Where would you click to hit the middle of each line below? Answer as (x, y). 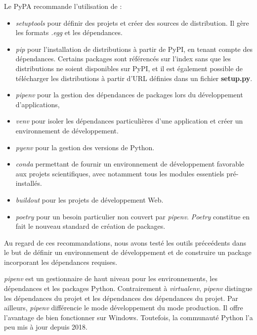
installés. (29, 183)
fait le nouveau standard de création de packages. (90, 226)
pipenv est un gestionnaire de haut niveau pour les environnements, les (111, 278)
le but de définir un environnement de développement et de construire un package (128, 252)
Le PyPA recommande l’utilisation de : (63, 6)
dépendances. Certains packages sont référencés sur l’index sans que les (123, 59)
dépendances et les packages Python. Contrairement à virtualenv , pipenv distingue (128, 288)
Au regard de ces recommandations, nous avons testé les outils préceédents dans (125, 242)
